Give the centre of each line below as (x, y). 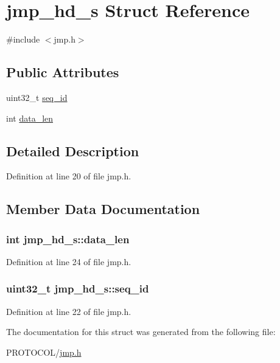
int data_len (30, 118)
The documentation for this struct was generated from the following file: (141, 332)
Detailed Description (73, 150)
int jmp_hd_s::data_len (68, 239)
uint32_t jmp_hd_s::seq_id (78, 289)
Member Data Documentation (103, 209)
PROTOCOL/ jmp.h (44, 352)
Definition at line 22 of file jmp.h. (69, 311)
